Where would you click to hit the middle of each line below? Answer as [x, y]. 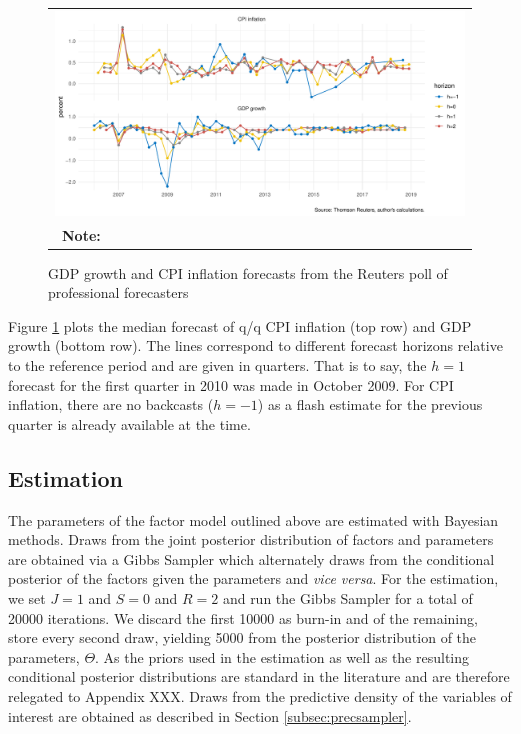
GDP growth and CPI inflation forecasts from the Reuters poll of [248, 272]
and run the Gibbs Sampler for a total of [347, 598]
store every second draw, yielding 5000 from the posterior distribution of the [242, 637]
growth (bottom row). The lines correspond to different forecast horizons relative [255, 345]
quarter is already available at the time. [129, 423]
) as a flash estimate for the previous [370, 404]
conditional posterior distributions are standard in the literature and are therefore [259, 676]
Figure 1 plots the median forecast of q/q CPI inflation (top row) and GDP [240, 325]
